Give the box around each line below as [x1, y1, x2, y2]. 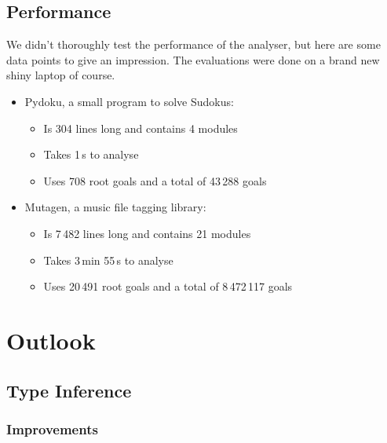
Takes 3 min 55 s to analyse [43, 251, 173, 268]
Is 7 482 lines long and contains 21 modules [43, 225, 251, 241]
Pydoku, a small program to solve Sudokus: [24, 93, 234, 109]
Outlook [6, 324, 96, 356]
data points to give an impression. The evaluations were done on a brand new [6, 51, 380, 68]
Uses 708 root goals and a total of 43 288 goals [43, 172, 267, 189]
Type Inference [6, 378, 132, 402]
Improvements [6, 419, 98, 438]
